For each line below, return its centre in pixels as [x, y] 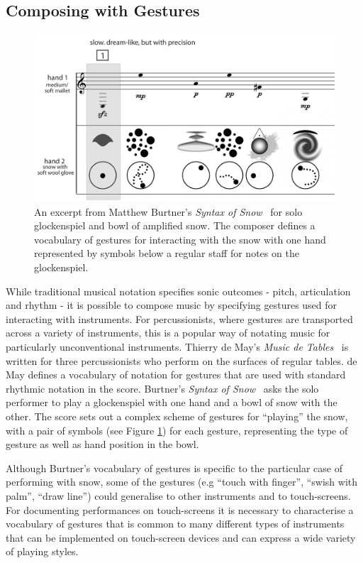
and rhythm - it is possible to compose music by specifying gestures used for [172, 305]
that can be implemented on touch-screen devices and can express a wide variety [181, 537]
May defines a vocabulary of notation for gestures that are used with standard [176, 375]
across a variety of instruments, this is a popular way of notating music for [168, 333]
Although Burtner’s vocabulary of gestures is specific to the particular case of [174, 468]
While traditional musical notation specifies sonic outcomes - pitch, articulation [178, 291]
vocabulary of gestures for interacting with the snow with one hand [180, 239]
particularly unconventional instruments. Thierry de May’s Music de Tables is [177, 346]
